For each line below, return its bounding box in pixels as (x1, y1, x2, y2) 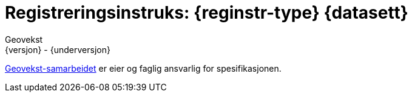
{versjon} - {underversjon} (5, 44, 110, 55)
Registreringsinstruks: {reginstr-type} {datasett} (5, 2, 408, 23)
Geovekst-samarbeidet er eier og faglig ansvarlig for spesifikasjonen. (5, 63, 282, 74)
